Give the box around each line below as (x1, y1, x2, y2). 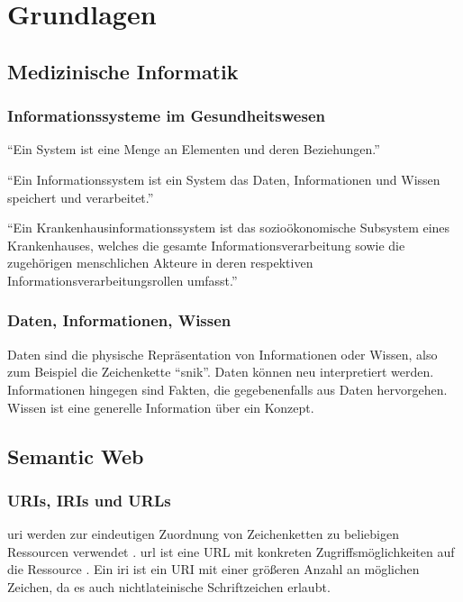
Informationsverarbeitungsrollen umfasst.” (7, 270, 238, 289)
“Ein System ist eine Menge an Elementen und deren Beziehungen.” (7, 140, 380, 159)
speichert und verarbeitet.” (7, 187, 154, 206)
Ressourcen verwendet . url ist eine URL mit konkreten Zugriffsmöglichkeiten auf (7, 542, 455, 561)
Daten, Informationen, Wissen (7, 309, 231, 332)
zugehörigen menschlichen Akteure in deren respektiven (7, 253, 313, 272)
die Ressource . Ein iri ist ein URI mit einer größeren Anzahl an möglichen (7, 560, 420, 579)
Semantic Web (7, 442, 144, 470)
